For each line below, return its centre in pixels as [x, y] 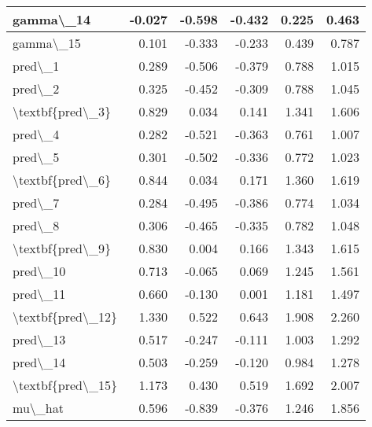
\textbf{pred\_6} [62, 180]
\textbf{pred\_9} [62, 248]
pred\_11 [39, 294]
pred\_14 [39, 362]
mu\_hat [38, 408]
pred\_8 [36, 225]
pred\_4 [36, 134]
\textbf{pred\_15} [65, 385]
